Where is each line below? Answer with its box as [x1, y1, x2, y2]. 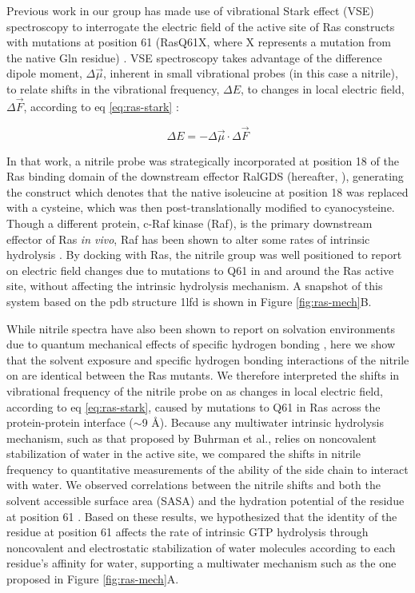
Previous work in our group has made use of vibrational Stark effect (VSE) [6, 2, 374, 18]
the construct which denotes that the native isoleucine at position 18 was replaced [6, 183, 409, 200]
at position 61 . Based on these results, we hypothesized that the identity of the [6, 507, 397, 524]
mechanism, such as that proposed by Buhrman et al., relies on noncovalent [6, 429, 377, 446]
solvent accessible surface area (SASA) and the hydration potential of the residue [6, 492, 405, 509]
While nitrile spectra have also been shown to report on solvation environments [6, 320, 395, 336]
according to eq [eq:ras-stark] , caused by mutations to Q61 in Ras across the [6, 398, 381, 415]
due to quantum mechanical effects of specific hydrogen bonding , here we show [6, 336, 395, 352]
